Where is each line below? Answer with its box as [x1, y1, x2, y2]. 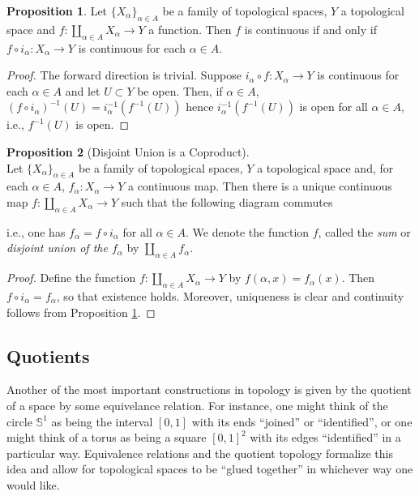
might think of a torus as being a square [6, 429, 207, 446]
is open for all [299, 98, 368, 115]
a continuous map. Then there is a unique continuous [127, 177, 392, 195]
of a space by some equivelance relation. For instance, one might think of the [6, 396, 388, 413]
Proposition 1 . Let [6, 2, 108, 19]
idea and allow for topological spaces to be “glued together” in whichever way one [6, 460, 413, 477]
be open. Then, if [137, 82, 223, 99]
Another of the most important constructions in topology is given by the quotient [6, 381, 412, 398]
